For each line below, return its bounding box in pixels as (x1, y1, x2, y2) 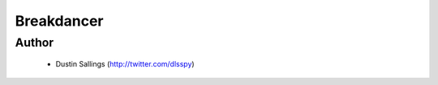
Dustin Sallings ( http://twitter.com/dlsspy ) (55, 59, 195, 69)
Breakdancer (15, 12, 104, 30)
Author (15, 35, 54, 50)
